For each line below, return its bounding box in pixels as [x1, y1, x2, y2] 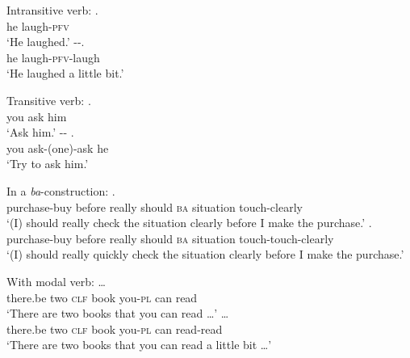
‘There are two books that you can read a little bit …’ [6, 336, 272, 353]
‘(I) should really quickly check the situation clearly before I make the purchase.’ [6, 246, 404, 263]
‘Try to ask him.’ [6, 155, 89, 172]
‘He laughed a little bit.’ [6, 65, 124, 82]
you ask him [6, 107, 67, 124]
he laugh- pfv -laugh [6, 48, 100, 65]
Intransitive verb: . [6, 2, 98, 18]
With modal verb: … [6, 272, 106, 289]
